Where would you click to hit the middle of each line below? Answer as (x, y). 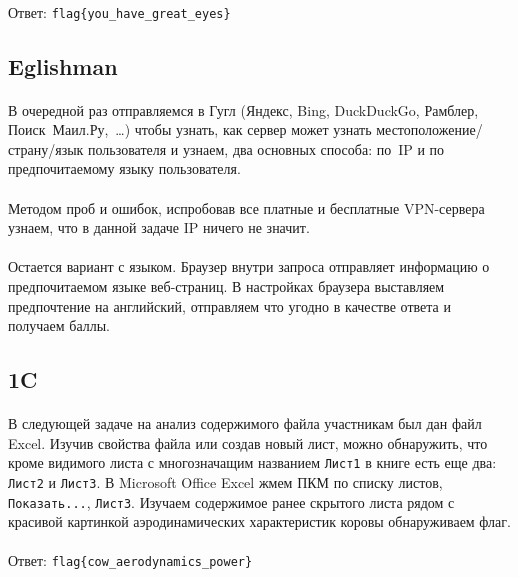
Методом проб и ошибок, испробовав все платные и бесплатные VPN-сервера (246, 207)
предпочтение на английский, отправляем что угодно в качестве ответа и (229, 305)
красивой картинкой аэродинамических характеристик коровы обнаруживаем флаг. (259, 521)
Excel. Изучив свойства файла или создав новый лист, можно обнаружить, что (248, 442)
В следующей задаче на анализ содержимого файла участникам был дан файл (245, 423)
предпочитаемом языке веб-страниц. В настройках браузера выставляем (226, 285)
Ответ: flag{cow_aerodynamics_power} (130, 560)
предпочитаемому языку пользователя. (124, 168)
